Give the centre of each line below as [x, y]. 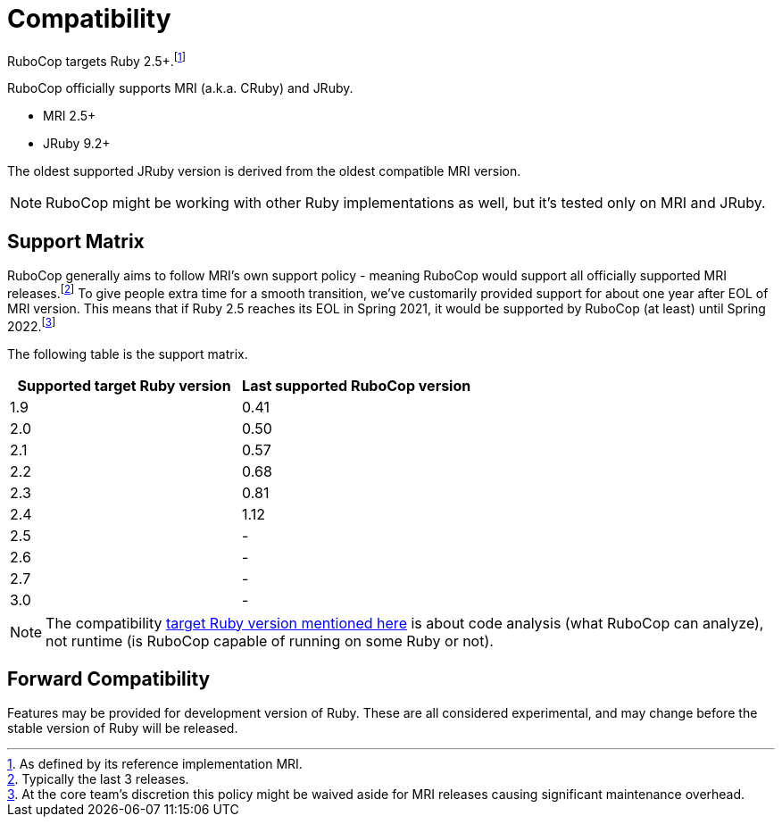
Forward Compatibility [109, 678]
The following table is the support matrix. [128, 354]
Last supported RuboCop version [357, 385]
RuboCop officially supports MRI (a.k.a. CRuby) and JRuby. [180, 88]
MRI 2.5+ [70, 116]
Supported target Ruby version [124, 385]
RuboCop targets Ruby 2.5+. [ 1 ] [97, 59]
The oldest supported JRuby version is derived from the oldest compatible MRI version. [264, 171]
